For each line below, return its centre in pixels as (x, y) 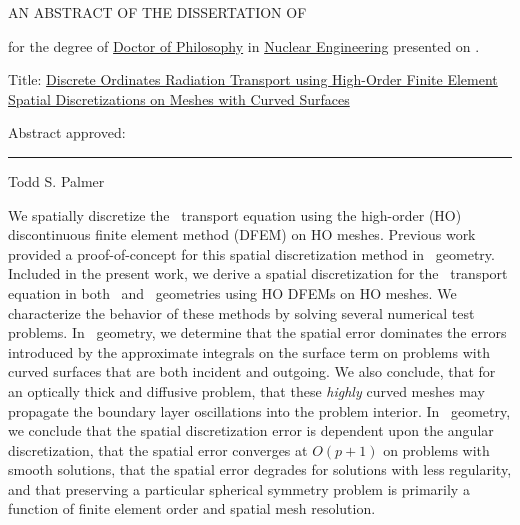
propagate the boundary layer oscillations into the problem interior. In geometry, (259, 410)
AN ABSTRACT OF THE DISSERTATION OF (157, 12)
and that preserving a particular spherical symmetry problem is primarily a (239, 488)
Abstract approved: (67, 132)
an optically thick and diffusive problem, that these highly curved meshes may (246, 390)
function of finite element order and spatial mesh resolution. (192, 508)
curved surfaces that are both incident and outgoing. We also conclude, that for (252, 371)
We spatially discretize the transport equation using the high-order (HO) (235, 214)
